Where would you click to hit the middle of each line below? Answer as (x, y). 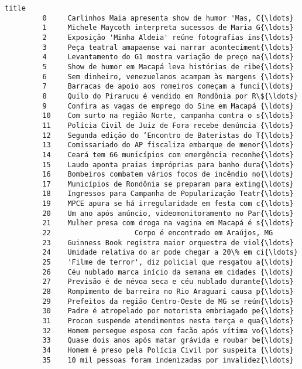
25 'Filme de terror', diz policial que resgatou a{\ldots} (168, 263)
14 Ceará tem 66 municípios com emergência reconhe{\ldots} (168, 155)
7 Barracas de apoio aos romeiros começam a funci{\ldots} (168, 87)
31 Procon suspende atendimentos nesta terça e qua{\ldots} (168, 321)
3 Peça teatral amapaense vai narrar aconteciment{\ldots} (168, 47)
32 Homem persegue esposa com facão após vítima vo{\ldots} (168, 331)
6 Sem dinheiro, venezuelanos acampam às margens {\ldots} (168, 77)
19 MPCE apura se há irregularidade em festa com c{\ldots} (168, 204)
